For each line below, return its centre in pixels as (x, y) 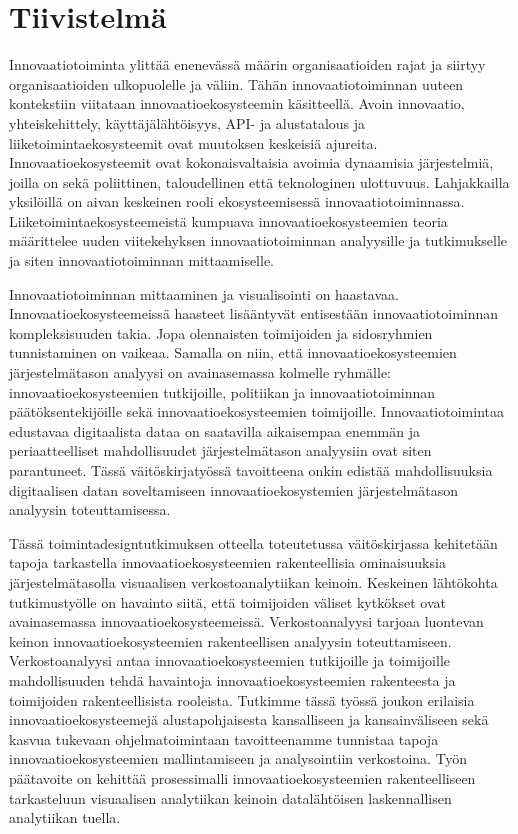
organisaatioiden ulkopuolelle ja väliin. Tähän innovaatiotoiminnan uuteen (236, 83)
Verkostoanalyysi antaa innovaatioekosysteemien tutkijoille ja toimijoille (229, 660)
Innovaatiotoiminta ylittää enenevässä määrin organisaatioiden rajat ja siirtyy (247, 64)
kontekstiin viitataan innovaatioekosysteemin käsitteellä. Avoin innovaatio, (237, 103)
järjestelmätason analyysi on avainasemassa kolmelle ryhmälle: (200, 372)
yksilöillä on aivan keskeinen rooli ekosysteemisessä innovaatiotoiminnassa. (237, 201)
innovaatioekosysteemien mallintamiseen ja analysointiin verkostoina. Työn (238, 758)
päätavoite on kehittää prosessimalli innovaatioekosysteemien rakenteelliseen (242, 777)
